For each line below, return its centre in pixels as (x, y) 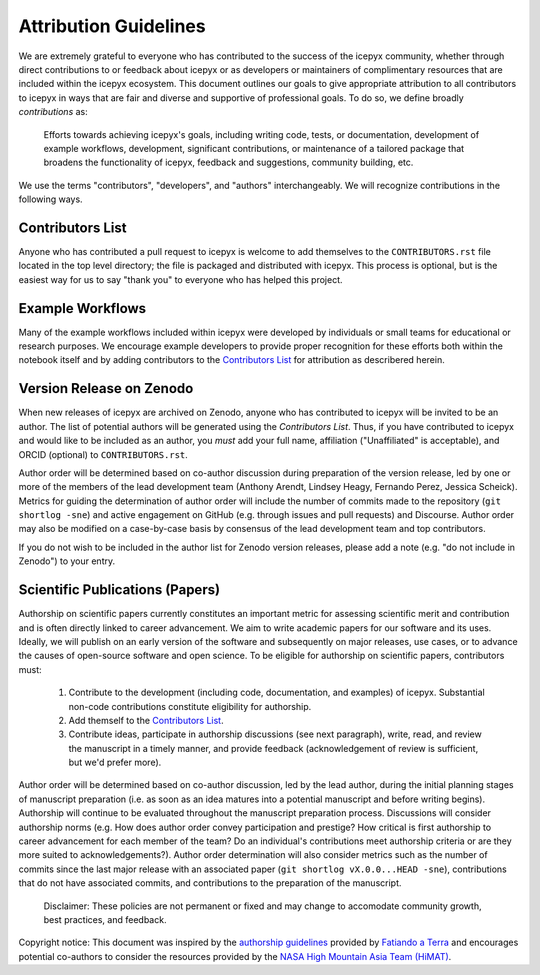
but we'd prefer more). (115, 762)
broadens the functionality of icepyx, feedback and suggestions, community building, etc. (228, 162)
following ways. (51, 199)
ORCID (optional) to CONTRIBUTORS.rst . (103, 454)
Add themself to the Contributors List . (146, 720)
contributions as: (53, 112)
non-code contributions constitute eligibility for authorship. (190, 706)
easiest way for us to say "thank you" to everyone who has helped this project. (181, 279)
